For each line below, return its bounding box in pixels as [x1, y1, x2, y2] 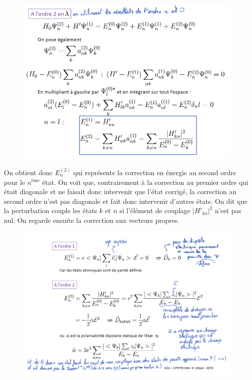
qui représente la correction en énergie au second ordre [73, 167, 236, 177]
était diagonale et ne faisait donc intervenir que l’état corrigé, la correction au [4, 186, 236, 197]
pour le [4, 177, 25, 187]
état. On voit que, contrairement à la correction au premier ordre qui [42, 177, 249, 187]
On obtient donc [4, 167, 53, 177]
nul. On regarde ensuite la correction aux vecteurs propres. [4, 215, 179, 225]
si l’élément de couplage [119, 205, 191, 216]
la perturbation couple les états [4, 205, 97, 216]
